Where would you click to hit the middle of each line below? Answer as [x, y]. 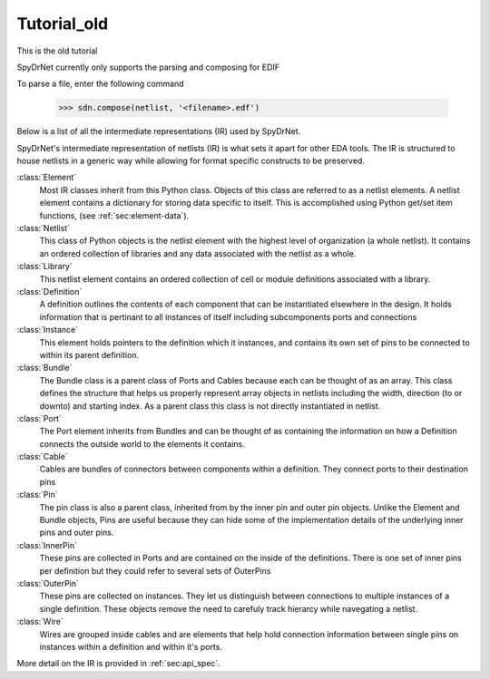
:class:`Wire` [40, 622]
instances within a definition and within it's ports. [131, 646]
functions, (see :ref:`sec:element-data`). [114, 215]
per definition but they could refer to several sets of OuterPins [155, 570]
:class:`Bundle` [44, 368]
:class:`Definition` [49, 291]
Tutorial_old [63, 24]
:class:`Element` [47, 178]
